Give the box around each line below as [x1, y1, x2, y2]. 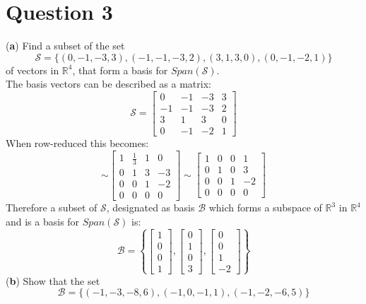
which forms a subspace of [208, 200, 322, 215]
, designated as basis [106, 200, 195, 215]
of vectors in [6, 62, 59, 77]
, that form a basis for [72, 62, 168, 77]
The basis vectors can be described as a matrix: [6, 76, 211, 91]
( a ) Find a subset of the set [6, 38, 125, 53]
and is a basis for [6, 214, 80, 228]
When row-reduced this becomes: [6, 136, 149, 151]
